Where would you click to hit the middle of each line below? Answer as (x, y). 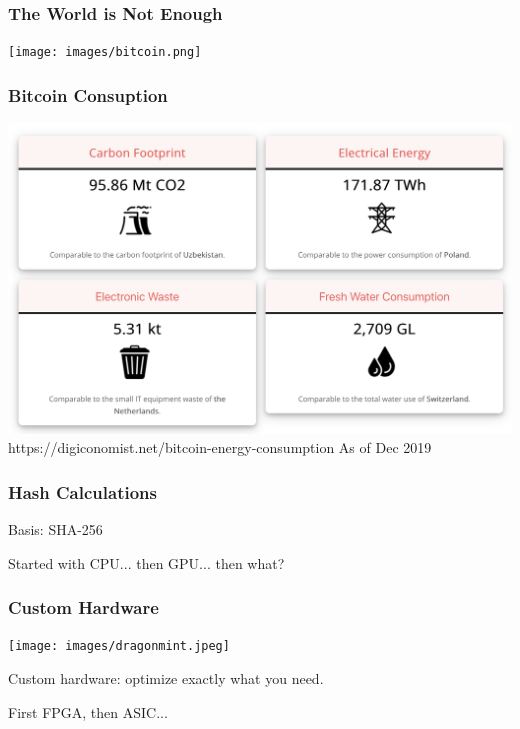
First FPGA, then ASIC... (88, 711)
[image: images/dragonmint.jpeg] (119, 646)
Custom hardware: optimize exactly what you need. (166, 678)
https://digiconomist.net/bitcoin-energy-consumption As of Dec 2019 (220, 447)
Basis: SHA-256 (55, 529)
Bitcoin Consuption (88, 94)
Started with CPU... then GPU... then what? (146, 562)
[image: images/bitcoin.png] (105, 52)
